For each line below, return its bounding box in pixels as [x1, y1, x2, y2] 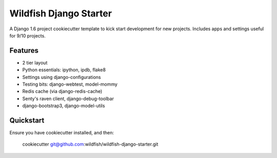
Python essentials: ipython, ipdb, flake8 [22, 67, 106, 73]
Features [9, 46, 38, 55]
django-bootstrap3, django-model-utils [22, 103, 105, 109]
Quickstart [9, 116, 45, 125]
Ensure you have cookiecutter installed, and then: [9, 130, 114, 136]
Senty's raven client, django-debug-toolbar [22, 95, 114, 102]
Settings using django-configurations [22, 74, 101, 80]
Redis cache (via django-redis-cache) [22, 88, 103, 94]
